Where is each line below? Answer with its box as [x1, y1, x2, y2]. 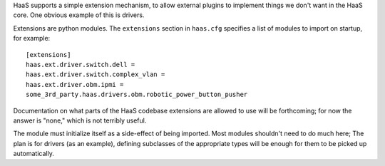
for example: [13, 34, 51, 43]
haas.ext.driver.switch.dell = [26, 61, 135, 68]
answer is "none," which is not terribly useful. [13, 116, 147, 125]
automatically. [13, 150, 55, 158]
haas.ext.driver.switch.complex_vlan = [26, 71, 165, 78]
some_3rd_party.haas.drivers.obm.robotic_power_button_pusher [26, 90, 248, 99]
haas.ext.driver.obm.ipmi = [26, 81, 124, 88]
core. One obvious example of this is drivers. [13, 11, 145, 19]
